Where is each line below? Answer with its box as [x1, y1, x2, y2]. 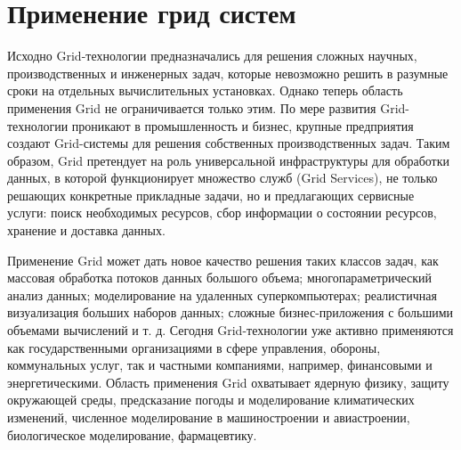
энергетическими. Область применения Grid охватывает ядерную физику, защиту [7, 372, 449, 391]
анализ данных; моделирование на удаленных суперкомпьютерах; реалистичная [7, 285, 437, 304]
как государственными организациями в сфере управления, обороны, [7, 338, 381, 356]
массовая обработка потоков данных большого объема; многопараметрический [7, 268, 433, 287]
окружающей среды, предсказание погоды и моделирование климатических [7, 390, 415, 409]
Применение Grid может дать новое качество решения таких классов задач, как [7, 250, 439, 269]
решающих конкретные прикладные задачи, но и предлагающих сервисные [7, 185, 415, 204]
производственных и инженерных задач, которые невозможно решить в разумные [7, 63, 449, 82]
